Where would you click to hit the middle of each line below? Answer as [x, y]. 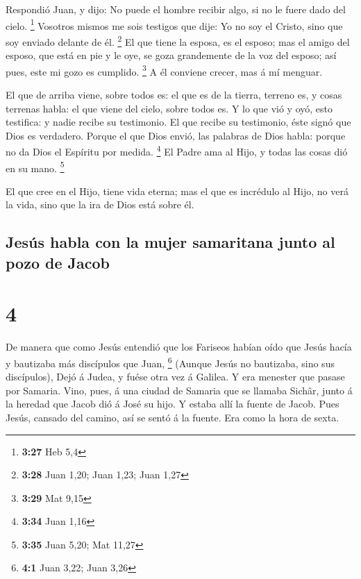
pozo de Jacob [58, 262]
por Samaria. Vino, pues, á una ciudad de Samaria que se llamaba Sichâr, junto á [179, 390]
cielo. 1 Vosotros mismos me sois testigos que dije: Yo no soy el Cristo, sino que [174, 24]
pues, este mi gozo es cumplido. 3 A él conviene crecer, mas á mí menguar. [164, 70]
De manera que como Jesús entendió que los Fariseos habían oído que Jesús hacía [179, 347]
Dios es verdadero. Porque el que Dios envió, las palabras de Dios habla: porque [176, 135]
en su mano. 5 [35, 167]
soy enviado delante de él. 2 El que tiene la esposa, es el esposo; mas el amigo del [178, 40]
